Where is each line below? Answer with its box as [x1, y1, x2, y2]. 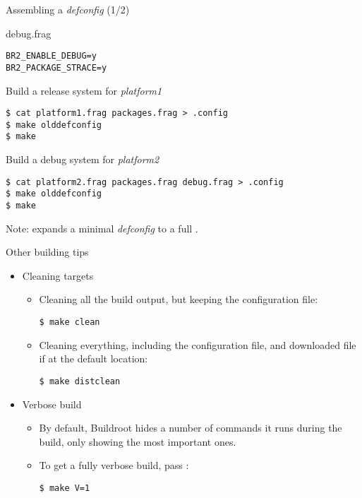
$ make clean [39, 317, 100, 327]
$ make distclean [39, 376, 121, 386]
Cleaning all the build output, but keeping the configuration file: [39, 292, 318, 307]
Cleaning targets [22, 268, 94, 283]
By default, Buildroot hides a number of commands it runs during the [39, 420, 342, 435]
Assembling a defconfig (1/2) [6, 2, 130, 16]
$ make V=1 [39, 482, 90, 493]
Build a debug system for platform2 [6, 152, 159, 167]
